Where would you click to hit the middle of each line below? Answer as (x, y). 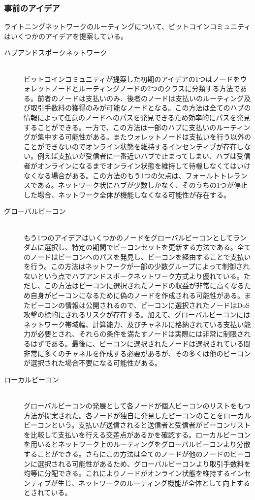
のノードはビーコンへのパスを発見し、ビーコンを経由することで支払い (137, 256)
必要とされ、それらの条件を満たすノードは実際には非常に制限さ (141, 334)
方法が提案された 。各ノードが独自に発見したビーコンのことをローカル (137, 415)
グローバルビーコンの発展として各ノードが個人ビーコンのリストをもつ (137, 405)
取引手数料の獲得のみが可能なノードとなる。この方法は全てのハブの (141, 108)
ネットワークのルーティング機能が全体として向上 (157, 483)
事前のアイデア (32, 8)
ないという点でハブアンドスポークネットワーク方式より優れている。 (134, 276)
